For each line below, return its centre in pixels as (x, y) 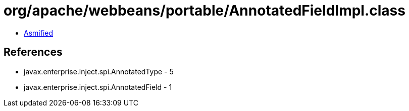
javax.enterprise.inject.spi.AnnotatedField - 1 (98, 87)
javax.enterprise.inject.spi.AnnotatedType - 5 (99, 71)
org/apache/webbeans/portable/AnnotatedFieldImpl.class (205, 11)
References (33, 52)
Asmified (39, 33)
